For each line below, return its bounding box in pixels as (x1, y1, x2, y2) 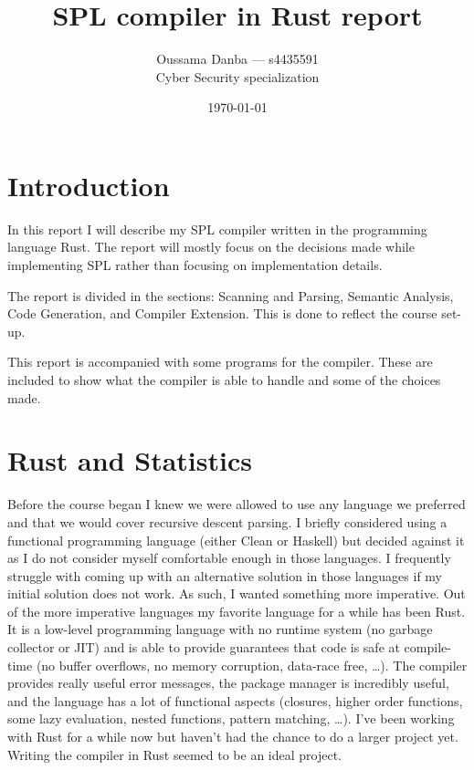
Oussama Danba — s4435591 (156, 49, 319, 68)
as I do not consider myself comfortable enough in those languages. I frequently (7, 548, 451, 567)
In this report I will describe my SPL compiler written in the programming (7, 219, 427, 238)
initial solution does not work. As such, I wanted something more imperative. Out (7, 584, 466, 603)
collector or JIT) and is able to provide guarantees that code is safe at (7, 638, 400, 657)
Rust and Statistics (7, 442, 252, 479)
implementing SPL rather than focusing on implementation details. (7, 255, 383, 275)
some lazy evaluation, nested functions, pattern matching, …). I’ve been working (7, 709, 455, 728)
